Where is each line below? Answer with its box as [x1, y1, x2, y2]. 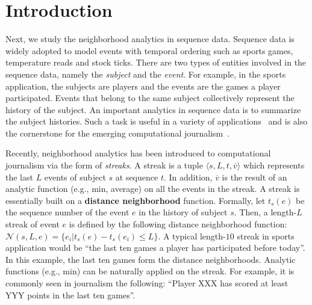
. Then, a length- [234, 206, 297, 218]
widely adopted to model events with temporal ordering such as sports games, [5, 44, 293, 57]
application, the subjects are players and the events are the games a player [5, 79, 281, 92]
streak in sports [237, 229, 295, 242]
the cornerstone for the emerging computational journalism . [5, 126, 230, 139]
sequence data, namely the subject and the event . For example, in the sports [5, 67, 286, 80]
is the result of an [222, 170, 287, 183]
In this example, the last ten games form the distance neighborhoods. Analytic [5, 253, 296, 265]
